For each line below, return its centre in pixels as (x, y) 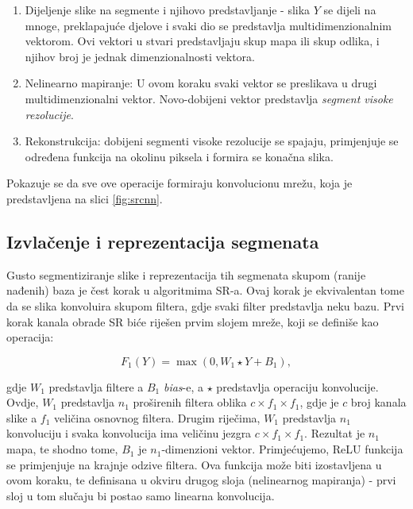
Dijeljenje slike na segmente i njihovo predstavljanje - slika (168, 10)
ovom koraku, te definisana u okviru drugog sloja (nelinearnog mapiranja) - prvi (201, 480)
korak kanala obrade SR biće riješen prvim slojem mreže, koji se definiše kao (193, 321)
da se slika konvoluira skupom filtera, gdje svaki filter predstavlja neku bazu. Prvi (205, 305)
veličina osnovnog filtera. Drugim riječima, (157, 417)
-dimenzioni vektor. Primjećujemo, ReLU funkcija (282, 449)
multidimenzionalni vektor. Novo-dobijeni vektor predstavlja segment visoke (209, 98)
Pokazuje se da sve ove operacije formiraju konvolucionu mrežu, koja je (179, 183)
